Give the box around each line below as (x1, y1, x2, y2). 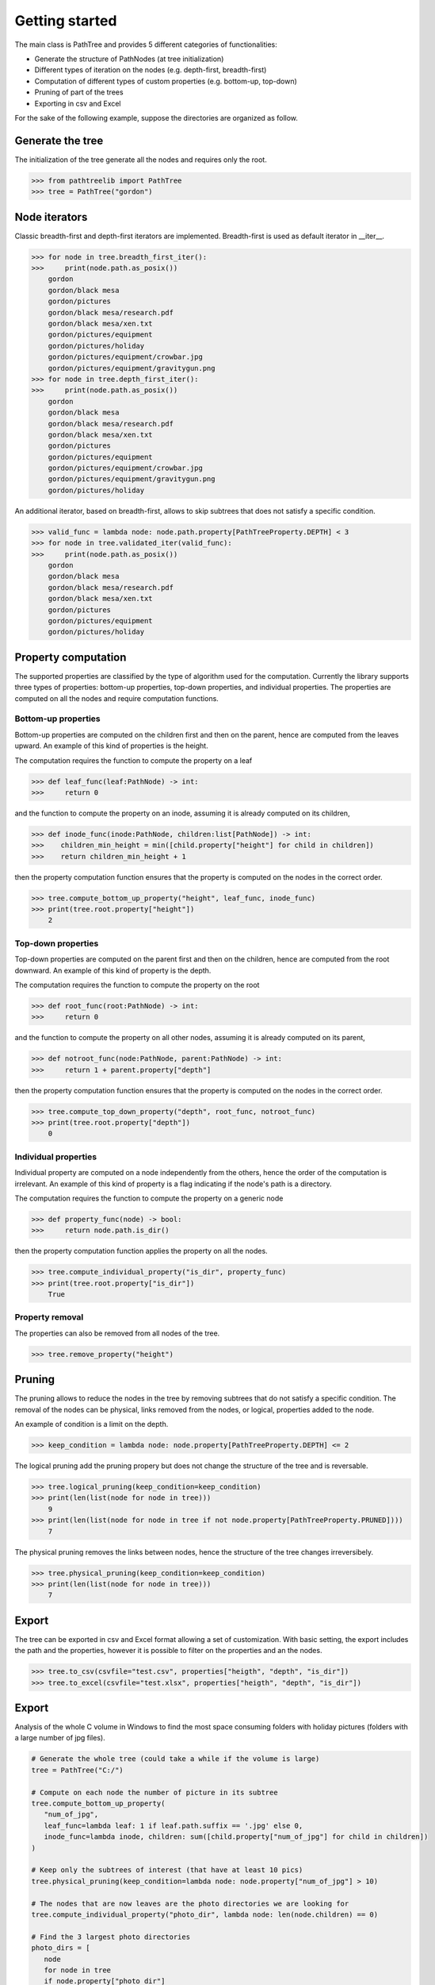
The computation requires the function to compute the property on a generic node (14, 1193, 284, 1203)
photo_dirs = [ (31, 1944, 90, 1952)
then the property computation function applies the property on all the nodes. (14, 1247, 269, 1256)
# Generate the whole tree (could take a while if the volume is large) (31, 1755, 320, 1763)
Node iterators (14, 210, 88, 224)
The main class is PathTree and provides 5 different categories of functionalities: (14, 40, 277, 49)
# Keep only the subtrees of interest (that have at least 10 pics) (31, 1866, 303, 1875)
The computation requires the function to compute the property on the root (14, 980, 260, 989)
